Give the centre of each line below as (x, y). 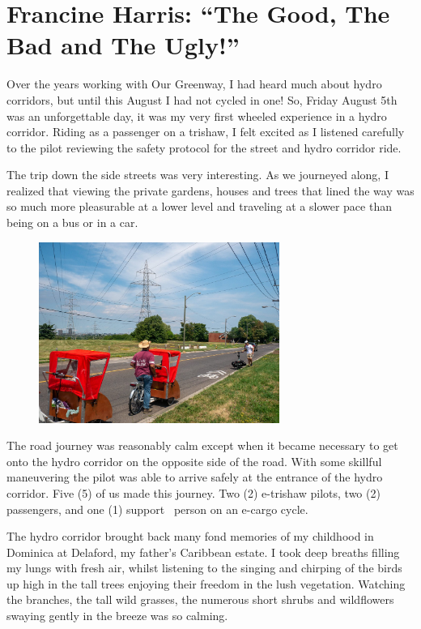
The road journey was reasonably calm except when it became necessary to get (202, 445)
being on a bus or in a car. (72, 223)
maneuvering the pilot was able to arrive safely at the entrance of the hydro (195, 477)
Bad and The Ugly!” (123, 45)
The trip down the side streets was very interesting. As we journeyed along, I (198, 175)
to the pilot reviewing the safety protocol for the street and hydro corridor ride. (204, 147)
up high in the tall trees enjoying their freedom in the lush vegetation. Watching (206, 583)
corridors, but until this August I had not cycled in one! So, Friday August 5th (202, 99)
